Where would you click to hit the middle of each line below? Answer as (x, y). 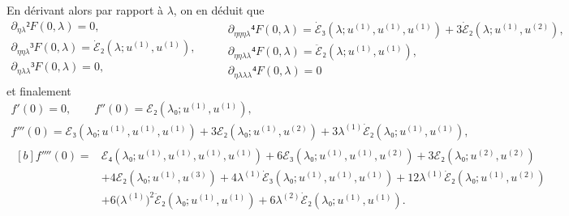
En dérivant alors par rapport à (85, 10)
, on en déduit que (219, 10)
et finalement (39, 90)
